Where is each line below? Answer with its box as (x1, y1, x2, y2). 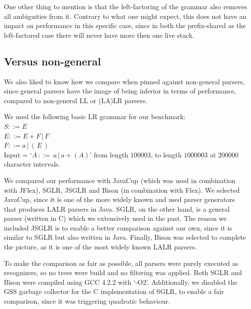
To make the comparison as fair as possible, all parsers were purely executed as (4, 258, 238, 268)
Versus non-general (4, 53, 101, 68)
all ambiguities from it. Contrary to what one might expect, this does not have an (4, 11, 247, 21)
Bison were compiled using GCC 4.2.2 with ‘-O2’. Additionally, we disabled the (4, 277, 237, 287)
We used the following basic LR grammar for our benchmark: (4, 111, 186, 122)
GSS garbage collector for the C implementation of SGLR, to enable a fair (4, 286, 224, 296)
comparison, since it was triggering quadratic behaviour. (4, 296, 170, 306)
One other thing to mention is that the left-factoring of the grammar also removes (4, 1, 247, 11)
